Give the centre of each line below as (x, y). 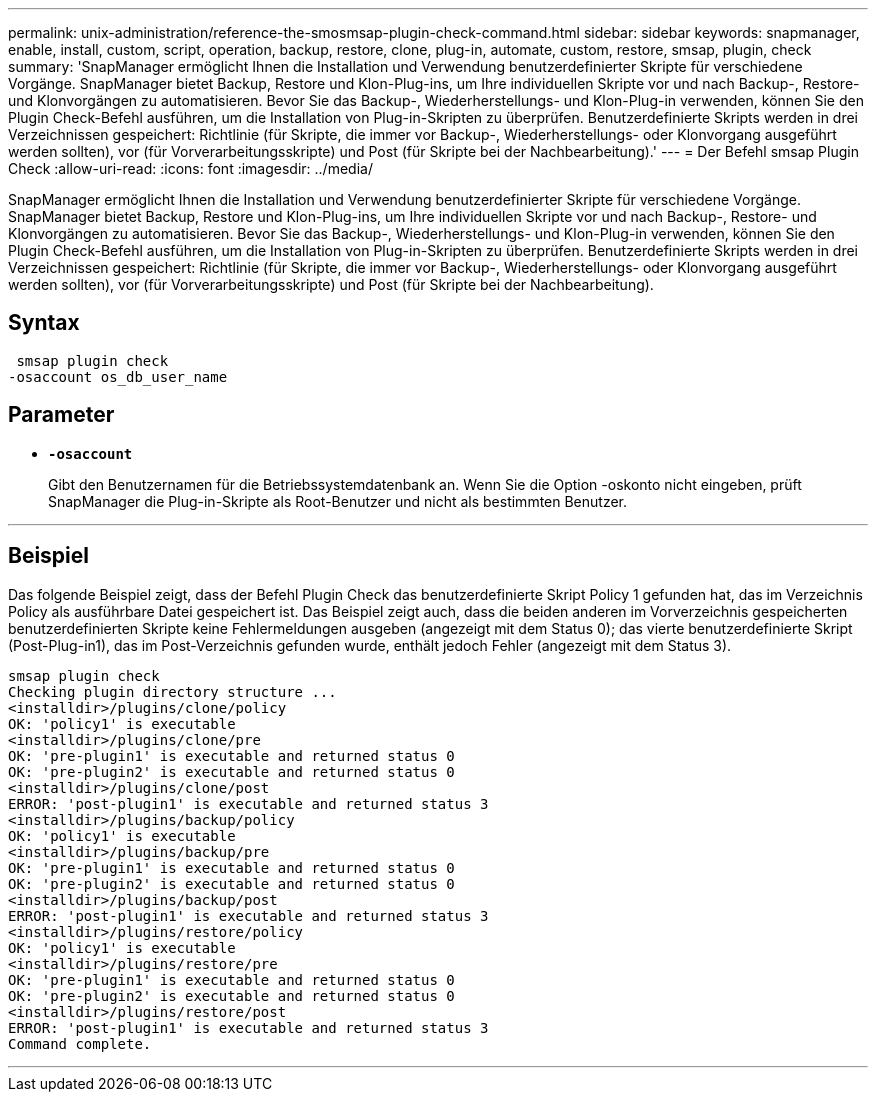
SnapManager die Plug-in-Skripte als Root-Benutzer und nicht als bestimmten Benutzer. (338, 501)
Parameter (61, 415)
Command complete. (80, 1043)
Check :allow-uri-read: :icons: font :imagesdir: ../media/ (190, 168)
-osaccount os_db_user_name (118, 376)
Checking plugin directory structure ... (172, 691)
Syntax (44, 323)
